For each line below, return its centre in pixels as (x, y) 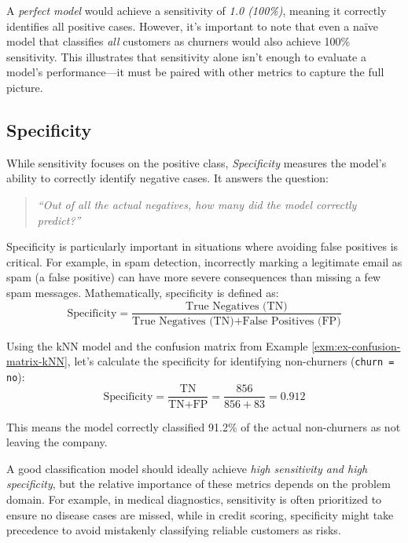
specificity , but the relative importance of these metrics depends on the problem (198, 484)
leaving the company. (57, 442)
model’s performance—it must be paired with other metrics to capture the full (195, 72)
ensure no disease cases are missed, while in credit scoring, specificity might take (200, 514)
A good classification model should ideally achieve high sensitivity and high (187, 468)
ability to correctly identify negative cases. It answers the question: (167, 178)
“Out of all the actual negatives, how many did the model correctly (197, 204)
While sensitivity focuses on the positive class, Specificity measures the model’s (197, 162)
